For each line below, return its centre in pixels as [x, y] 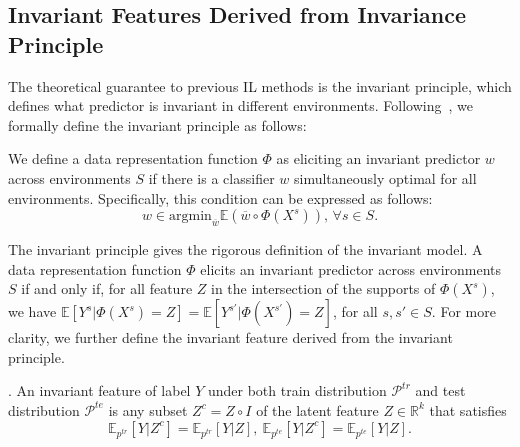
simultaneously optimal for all [385, 177]
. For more [463, 311]
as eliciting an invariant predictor [378, 158]
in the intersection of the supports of [323, 288]
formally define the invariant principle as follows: [157, 124]
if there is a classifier [211, 177]
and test [440, 390]
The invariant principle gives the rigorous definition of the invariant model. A [245, 248]
